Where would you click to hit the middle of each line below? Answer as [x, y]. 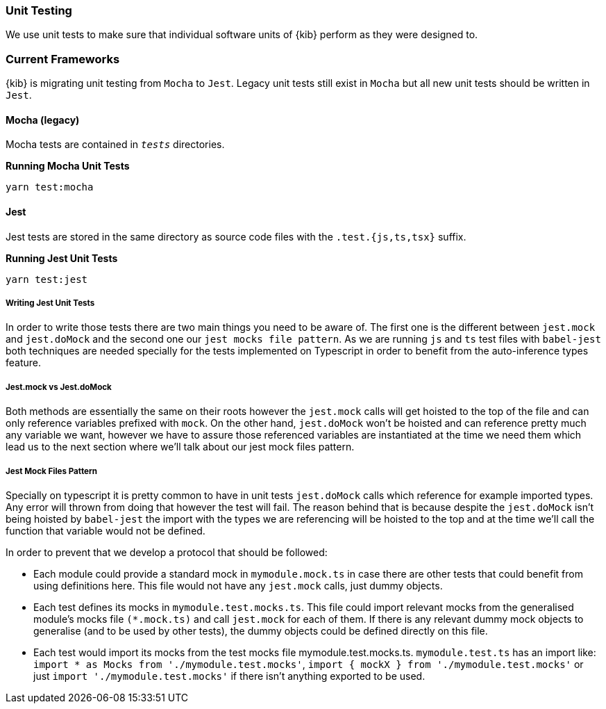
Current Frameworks [63, 59]
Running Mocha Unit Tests [68, 166]
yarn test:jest [47, 279]
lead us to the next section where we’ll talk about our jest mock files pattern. [180, 447]
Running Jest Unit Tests [62, 258]
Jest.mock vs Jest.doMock [59, 387]
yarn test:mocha [50, 187]
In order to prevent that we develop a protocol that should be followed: [167, 552]
